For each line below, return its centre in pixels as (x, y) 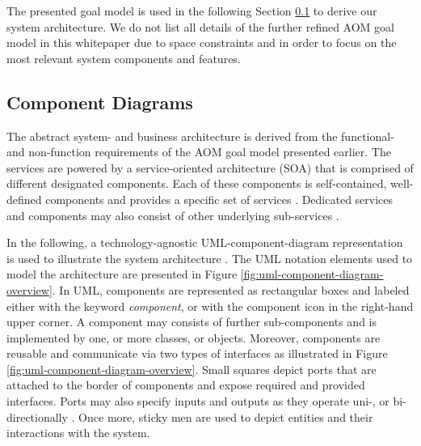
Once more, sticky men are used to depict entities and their (226, 416)
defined (24, 199)
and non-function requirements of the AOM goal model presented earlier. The (199, 152)
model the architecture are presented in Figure (122, 274)
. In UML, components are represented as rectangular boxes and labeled (231, 289)
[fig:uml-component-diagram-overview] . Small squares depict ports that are (192, 369)
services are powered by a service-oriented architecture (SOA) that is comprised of (210, 167)
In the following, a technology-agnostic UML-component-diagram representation (205, 242)
